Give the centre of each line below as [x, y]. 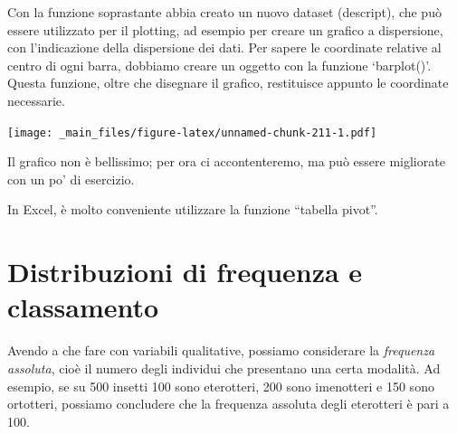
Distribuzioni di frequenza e [185, 272]
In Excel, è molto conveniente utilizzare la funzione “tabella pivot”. [193, 209]
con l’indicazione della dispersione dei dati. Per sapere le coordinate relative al [224, 47]
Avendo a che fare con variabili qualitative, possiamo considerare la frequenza [221, 350]
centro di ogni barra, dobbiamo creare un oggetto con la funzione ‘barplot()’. [219, 65]
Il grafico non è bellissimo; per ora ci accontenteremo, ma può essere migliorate [226, 161]
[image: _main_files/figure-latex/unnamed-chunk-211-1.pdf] [192, 132]
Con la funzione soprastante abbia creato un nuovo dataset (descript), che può [224, 12]
